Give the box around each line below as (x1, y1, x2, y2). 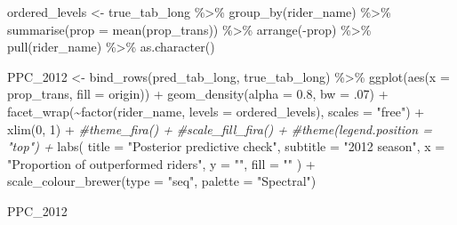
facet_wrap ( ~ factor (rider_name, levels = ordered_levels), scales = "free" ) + (7, 101, 425, 120)
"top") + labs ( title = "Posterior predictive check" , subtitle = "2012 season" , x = (7, 137, 445, 156)
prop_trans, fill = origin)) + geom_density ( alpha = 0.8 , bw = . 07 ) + (7, 84, 389, 103)
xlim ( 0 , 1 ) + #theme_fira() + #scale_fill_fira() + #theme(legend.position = (7, 119, 432, 138)
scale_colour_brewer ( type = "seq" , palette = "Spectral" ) (7, 172, 317, 190)
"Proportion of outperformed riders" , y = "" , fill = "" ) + (7, 154, 316, 173)
